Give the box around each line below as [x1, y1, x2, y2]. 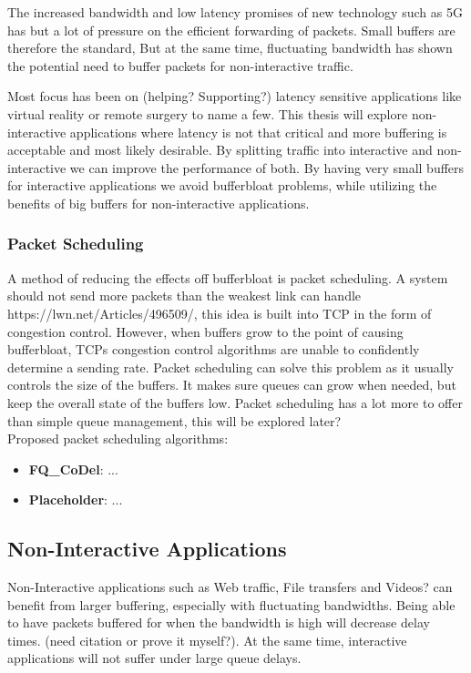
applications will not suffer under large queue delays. [7, 648, 302, 668]
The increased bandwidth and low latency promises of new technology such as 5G [7, 3, 463, 21]
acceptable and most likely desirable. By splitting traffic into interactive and [7, 140, 433, 159]
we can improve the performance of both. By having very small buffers [69, 158, 465, 177]
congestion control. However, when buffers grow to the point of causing [7, 321, 404, 341]
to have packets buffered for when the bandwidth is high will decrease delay [7, 613, 430, 632]
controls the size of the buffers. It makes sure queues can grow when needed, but [7, 375, 456, 394]
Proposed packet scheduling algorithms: [7, 429, 229, 448]
